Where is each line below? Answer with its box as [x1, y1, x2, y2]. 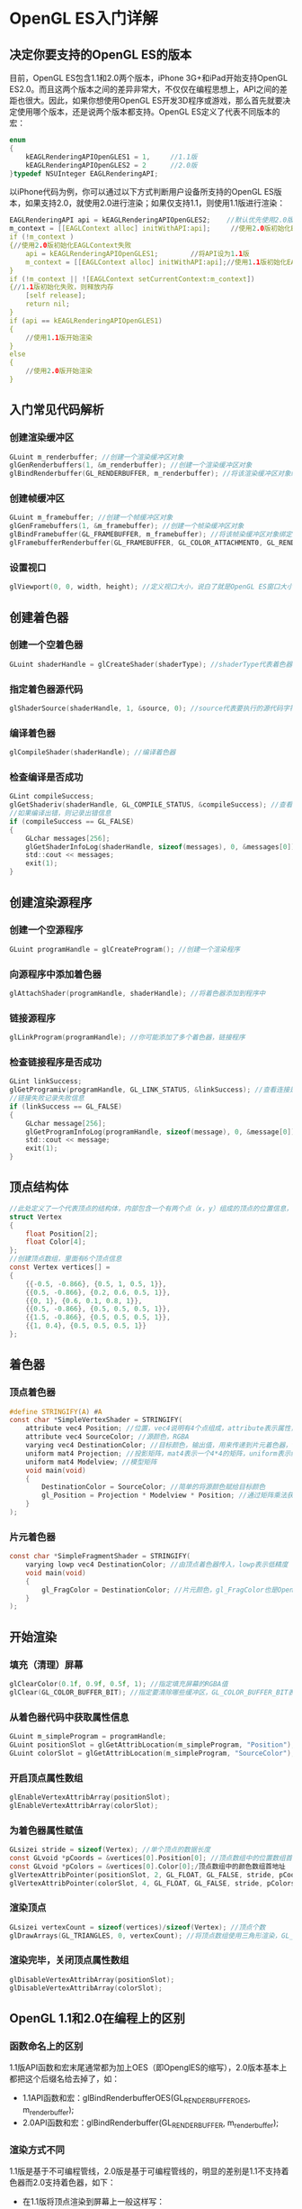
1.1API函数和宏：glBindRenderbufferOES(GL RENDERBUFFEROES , [22, 2093, 251, 2105]
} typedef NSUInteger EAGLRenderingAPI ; [9, 169, 159, 178]
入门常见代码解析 [9, 402, 104, 417]
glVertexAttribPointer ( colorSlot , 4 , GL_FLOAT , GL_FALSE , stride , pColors [9, 1878, 296, 1888]
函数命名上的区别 [9, 2040, 84, 2052]
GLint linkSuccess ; [9, 1077, 83, 1086]
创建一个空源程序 [9, 924, 84, 936]
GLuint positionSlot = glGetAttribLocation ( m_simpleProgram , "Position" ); [9, 1740, 296, 1749]
